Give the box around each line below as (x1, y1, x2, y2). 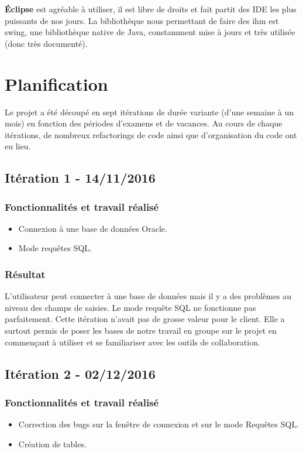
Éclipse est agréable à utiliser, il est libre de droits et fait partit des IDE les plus (5, 3, 297, 15)
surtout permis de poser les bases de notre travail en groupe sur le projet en (5, 324, 277, 337)
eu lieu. (5, 140, 31, 152)
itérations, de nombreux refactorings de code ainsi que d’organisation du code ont (5, 128, 297, 141)
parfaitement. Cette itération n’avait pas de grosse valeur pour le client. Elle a (5, 313, 285, 325)
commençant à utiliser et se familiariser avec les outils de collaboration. (5, 335, 260, 348)
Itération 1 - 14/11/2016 (5, 169, 156, 187)
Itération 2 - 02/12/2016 (5, 364, 156, 382)
